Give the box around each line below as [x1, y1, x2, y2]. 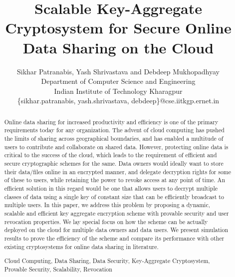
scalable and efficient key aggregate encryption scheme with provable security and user [4, 209, 229, 217]
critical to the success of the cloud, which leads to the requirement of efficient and [4, 151, 217, 159]
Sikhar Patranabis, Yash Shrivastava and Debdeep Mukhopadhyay [16, 66, 220, 76]
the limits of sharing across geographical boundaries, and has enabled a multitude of [4, 134, 224, 142]
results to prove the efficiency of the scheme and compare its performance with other [4, 234, 225, 242]
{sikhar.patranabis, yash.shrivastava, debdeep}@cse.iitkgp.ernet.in [17, 95, 220, 106]
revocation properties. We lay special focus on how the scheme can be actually [4, 217, 208, 226]
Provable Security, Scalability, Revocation [4, 265, 112, 273]
